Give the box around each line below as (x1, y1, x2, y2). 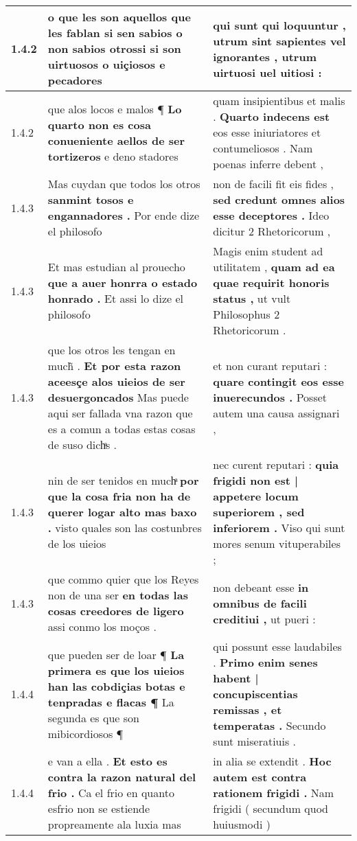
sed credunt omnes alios (213, 192, 345, 207)
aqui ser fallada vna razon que (47, 405, 193, 421)
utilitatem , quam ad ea (213, 259, 335, 275)
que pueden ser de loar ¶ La (47, 646, 185, 663)
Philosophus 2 (213, 306, 280, 322)
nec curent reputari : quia (213, 457, 339, 472)
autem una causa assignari (213, 405, 340, 421)
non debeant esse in (213, 579, 309, 595)
